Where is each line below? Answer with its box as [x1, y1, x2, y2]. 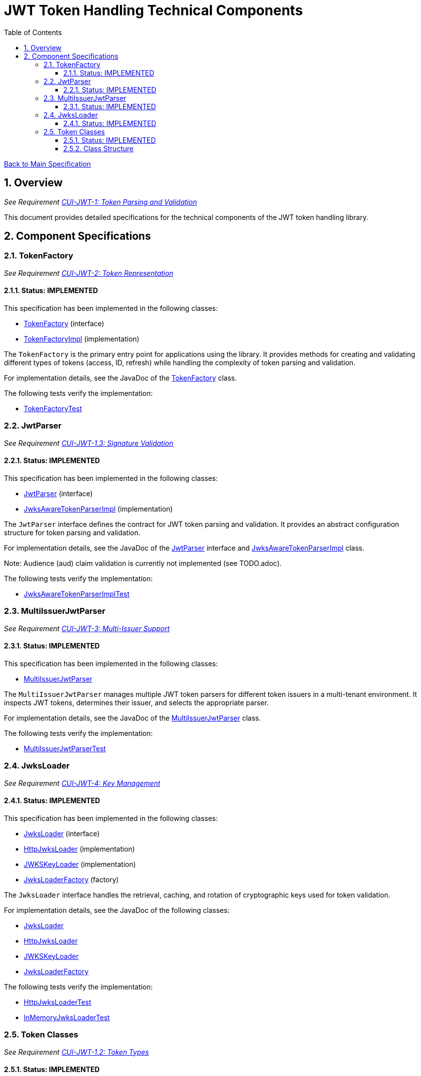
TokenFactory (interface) [24, 319, 104, 328]
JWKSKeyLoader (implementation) [24, 860, 136, 868]
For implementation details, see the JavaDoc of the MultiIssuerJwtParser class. [4, 713, 261, 722]
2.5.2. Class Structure [63, 144, 134, 153]
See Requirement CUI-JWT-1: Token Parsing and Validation [4, 197, 197, 206]
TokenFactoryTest [24, 404, 82, 413]
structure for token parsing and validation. [4, 528, 141, 537]
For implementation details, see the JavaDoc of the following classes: [4, 905, 230, 914]
